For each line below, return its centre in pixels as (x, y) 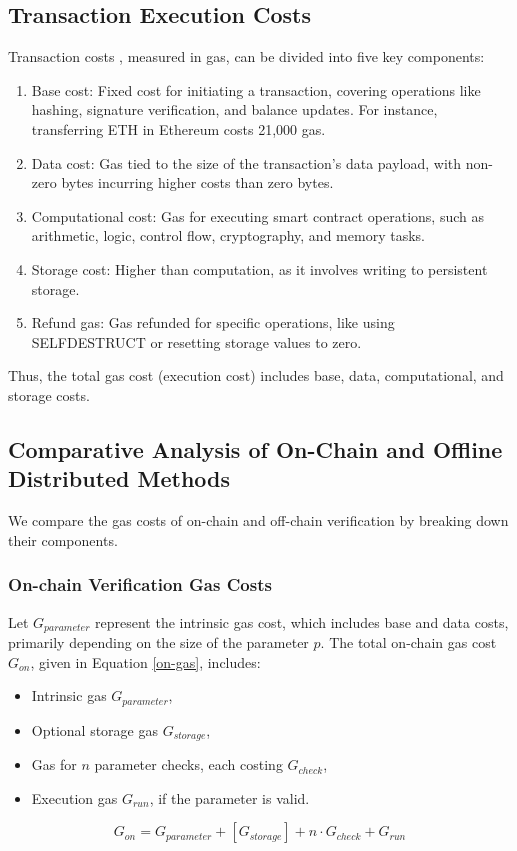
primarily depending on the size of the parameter (158, 641)
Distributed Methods (119, 478)
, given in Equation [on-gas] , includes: (145, 661)
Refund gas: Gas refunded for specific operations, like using (213, 322)
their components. (63, 539)
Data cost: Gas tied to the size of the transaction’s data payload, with (246, 162)
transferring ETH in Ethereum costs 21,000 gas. (178, 128)
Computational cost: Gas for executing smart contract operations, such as (257, 215)
